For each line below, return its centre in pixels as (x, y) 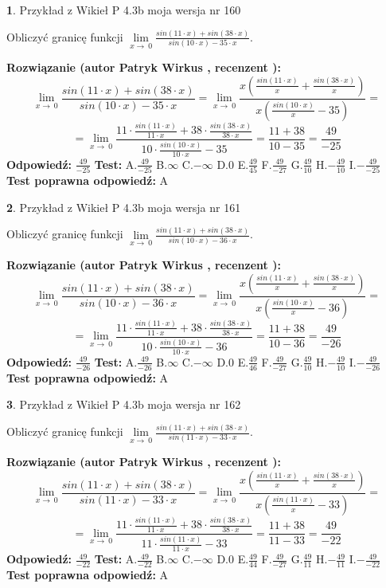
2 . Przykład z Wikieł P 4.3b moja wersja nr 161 (124, 207)
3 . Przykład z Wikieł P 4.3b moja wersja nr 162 (124, 404)
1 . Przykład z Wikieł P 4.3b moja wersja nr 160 (124, 10)
